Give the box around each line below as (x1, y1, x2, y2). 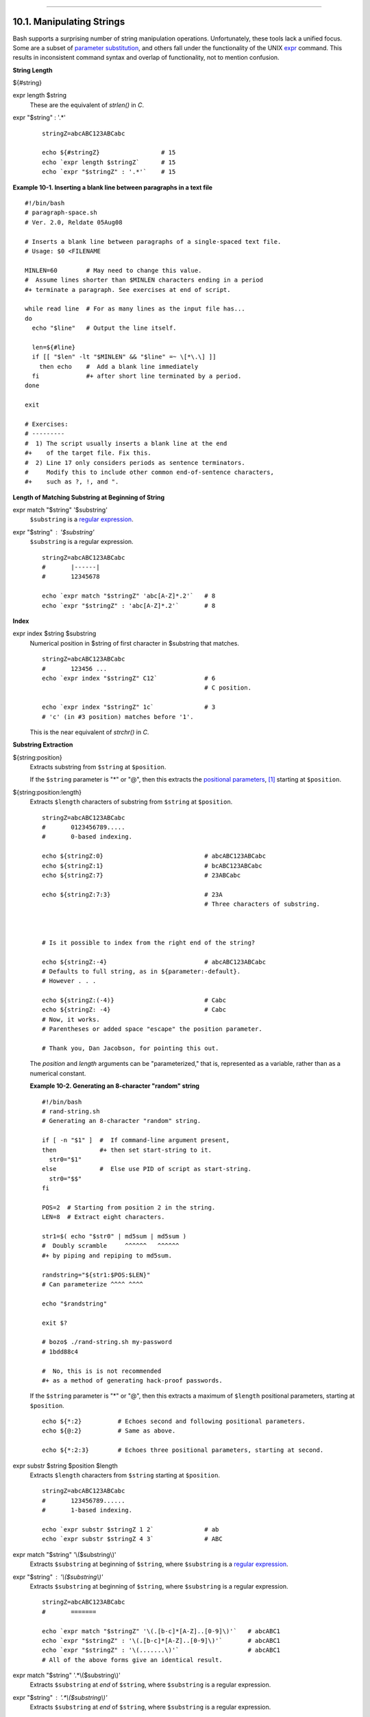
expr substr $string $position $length (12, 1462, 118, 1470)
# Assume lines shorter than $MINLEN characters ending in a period (25, 276, 264, 284)
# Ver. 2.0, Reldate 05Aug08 (25, 218, 123, 226)
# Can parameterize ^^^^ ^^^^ (42, 1281, 144, 1288)
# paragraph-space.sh (25, 209, 97, 216)
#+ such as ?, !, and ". (25, 478, 119, 486)
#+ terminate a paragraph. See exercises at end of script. (25, 286, 231, 293)
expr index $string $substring (12, 629, 97, 638)
